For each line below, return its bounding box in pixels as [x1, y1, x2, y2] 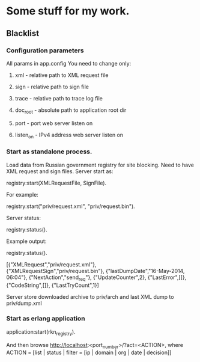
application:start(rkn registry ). [6, 328, 76, 337]
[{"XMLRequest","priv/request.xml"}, [6, 260, 97, 268]
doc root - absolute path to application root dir [14, 106, 127, 115]
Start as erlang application [6, 314, 85, 323]
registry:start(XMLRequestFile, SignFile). [6, 179, 107, 186]
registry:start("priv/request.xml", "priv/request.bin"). [6, 203, 135, 210]
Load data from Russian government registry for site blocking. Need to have [6, 161, 194, 168]
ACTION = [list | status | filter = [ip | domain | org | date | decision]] [6, 349, 172, 356]
